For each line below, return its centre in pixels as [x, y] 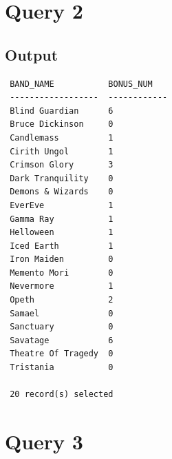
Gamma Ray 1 [62, 219]
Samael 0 [62, 313]
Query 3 [44, 441]
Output [32, 54]
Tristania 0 [62, 368]
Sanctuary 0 [62, 327]
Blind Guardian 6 [62, 111]
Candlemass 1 [62, 137]
